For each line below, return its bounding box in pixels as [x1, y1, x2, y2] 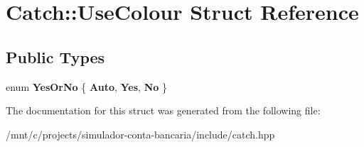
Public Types [6, 45, 105, 67]
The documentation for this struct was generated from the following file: [6, 103, 321, 118]
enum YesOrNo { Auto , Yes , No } [6, 79, 167, 94]
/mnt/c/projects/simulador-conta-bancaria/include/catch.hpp [6, 126, 275, 141]
